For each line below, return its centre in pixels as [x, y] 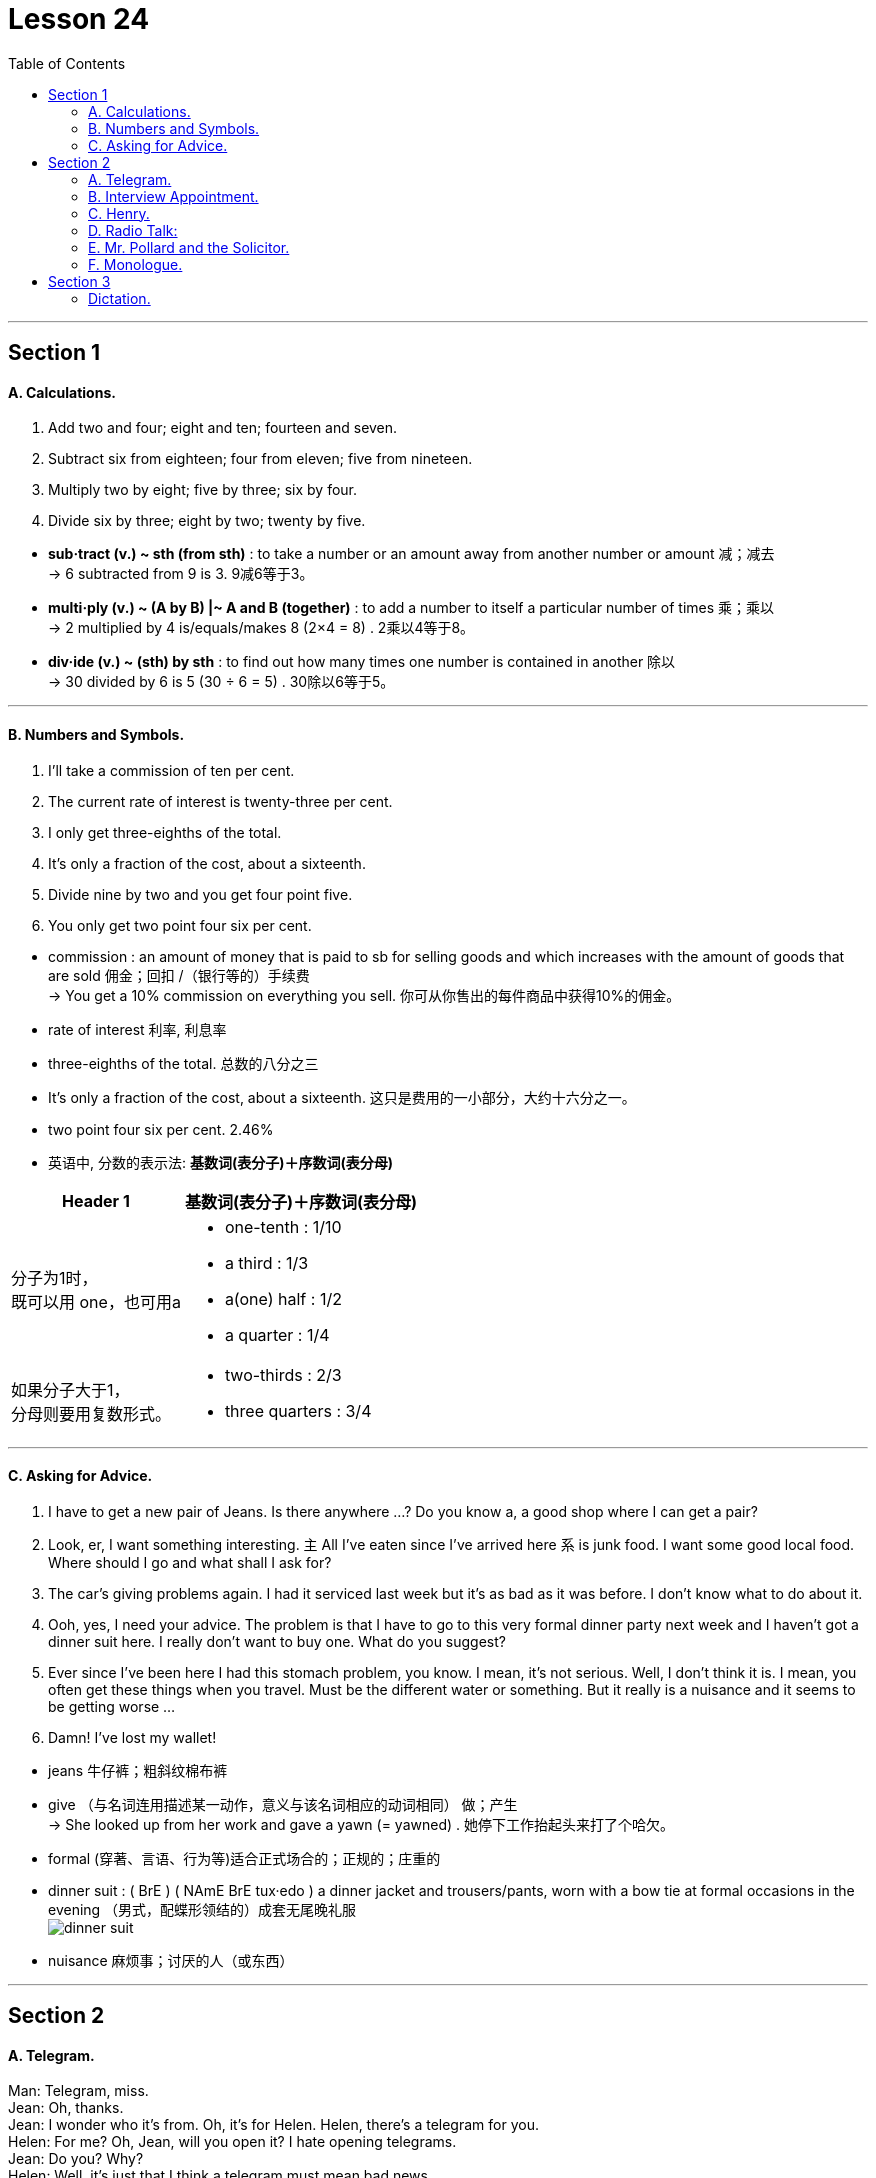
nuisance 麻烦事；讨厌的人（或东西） [171, 1960]
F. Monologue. [135, 264]
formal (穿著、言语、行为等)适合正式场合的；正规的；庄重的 [244, 1858]
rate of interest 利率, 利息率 [137, 1029]
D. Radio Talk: [133, 230]
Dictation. [119, 298]
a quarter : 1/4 [277, 1334]
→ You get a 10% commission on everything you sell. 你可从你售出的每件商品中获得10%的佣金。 [364, 995]
